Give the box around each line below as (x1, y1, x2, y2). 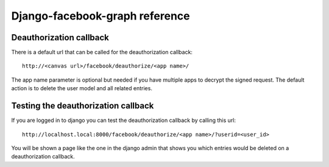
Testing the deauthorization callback (11, 101, 154, 111)
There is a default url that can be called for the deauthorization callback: (11, 49, 193, 56)
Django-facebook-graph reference (11, 9, 190, 23)
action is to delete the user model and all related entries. (11, 85, 152, 92)
